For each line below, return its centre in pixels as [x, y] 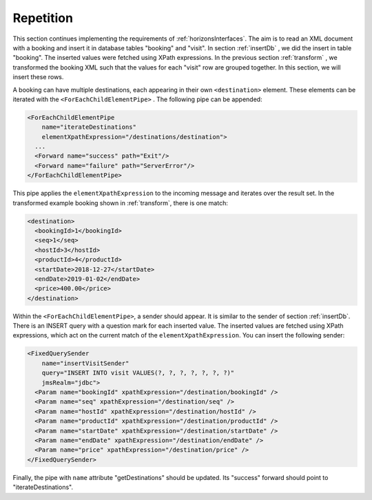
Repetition [43, 18]
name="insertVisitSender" [85, 363]
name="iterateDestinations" [89, 127]
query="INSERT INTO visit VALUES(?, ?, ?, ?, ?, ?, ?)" [138, 373]
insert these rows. [38, 77]
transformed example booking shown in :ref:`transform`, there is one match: [121, 202]
